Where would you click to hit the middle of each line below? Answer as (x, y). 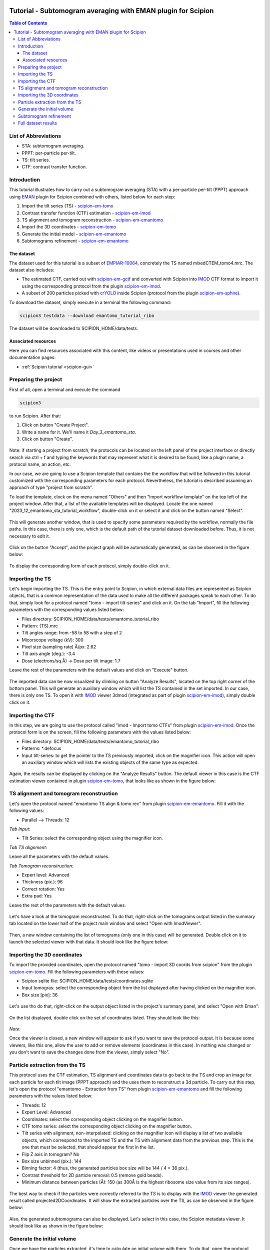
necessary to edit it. (29, 536)
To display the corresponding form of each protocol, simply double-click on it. (89, 565)
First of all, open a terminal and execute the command (65, 389)
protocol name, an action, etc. (40, 464)
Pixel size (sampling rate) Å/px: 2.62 (59, 647)
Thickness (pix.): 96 (42, 882)
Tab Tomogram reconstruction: (41, 865)
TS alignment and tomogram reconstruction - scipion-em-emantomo (92, 220)
